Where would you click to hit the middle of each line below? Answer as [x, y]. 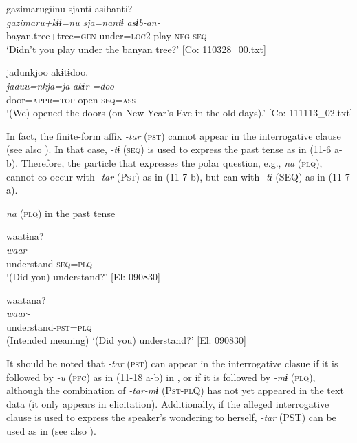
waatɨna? [25, 236]
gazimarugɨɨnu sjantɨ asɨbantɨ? [69, 8]
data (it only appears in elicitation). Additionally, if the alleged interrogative [168, 403]
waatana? [26, 299]
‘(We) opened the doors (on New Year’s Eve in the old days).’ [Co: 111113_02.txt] [180, 113]
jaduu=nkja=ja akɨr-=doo [60, 85]
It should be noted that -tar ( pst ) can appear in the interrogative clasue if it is [172, 363]
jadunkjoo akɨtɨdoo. [47, 72]
